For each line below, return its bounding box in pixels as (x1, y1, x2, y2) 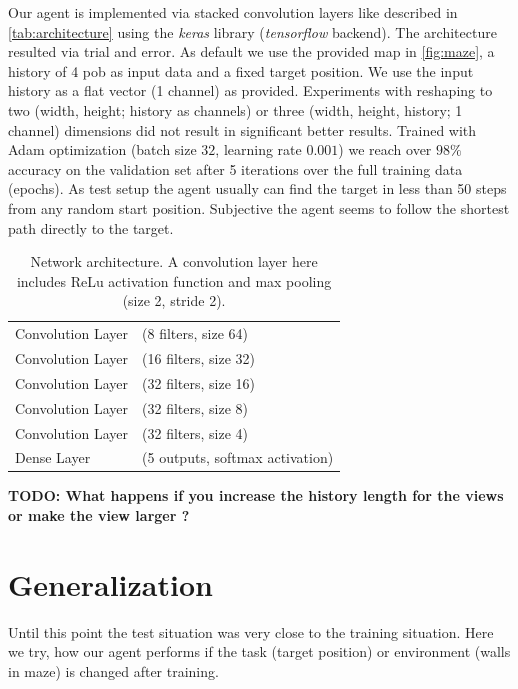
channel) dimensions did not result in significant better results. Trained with (8, 119, 477, 140)
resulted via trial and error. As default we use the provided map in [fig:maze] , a (8, 41, 495, 62)
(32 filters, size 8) (142, 397, 248, 418)
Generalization (8, 563, 213, 604)
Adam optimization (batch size (8, 139, 197, 160)
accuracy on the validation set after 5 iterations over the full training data (8, 158, 463, 179)
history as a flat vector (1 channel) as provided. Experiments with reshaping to (8, 80, 493, 101)
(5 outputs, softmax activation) (142, 447, 334, 468)
